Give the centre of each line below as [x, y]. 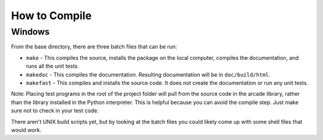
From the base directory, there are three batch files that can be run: [94, 47]
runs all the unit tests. [53, 66]
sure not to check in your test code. [55, 111]
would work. [26, 130]
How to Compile [51, 16]
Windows [31, 32]
